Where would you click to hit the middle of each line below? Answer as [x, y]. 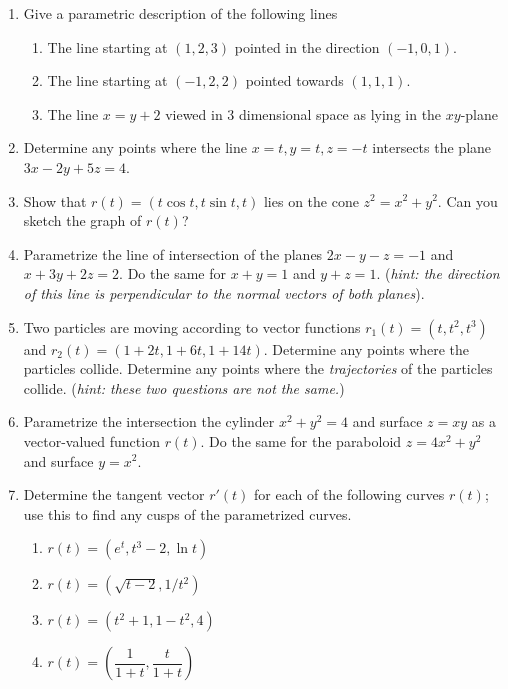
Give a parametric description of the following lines [180, 13]
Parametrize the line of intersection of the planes [173, 253]
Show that [55, 200]
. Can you [467, 200]
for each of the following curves [349, 494]
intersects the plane [432, 147]
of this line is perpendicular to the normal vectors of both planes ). [224, 292]
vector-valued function [91, 440]
